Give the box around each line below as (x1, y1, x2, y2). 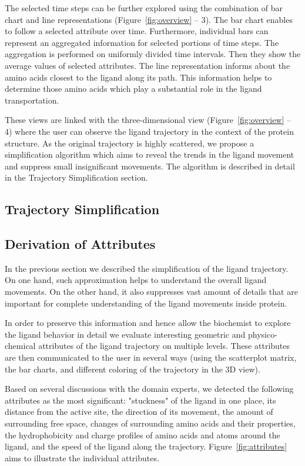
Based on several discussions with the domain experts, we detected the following (5, 382, 294, 395)
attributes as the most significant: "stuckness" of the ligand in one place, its (5, 394, 276, 406)
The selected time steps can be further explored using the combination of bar (5, 2, 283, 14)
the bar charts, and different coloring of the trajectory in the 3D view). (5, 362, 260, 375)
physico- (247, 328, 277, 340)
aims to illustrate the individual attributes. (5, 451, 159, 464)
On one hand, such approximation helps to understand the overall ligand (5, 274, 267, 286)
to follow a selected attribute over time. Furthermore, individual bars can (5, 25, 269, 37)
